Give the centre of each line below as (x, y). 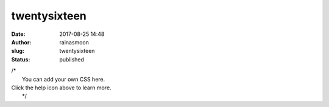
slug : (18, 51)
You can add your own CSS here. (64, 79)
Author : (21, 42)
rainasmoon (74, 42)
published (72, 59)
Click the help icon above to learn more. (62, 88)
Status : (21, 59)
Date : (18, 34)
